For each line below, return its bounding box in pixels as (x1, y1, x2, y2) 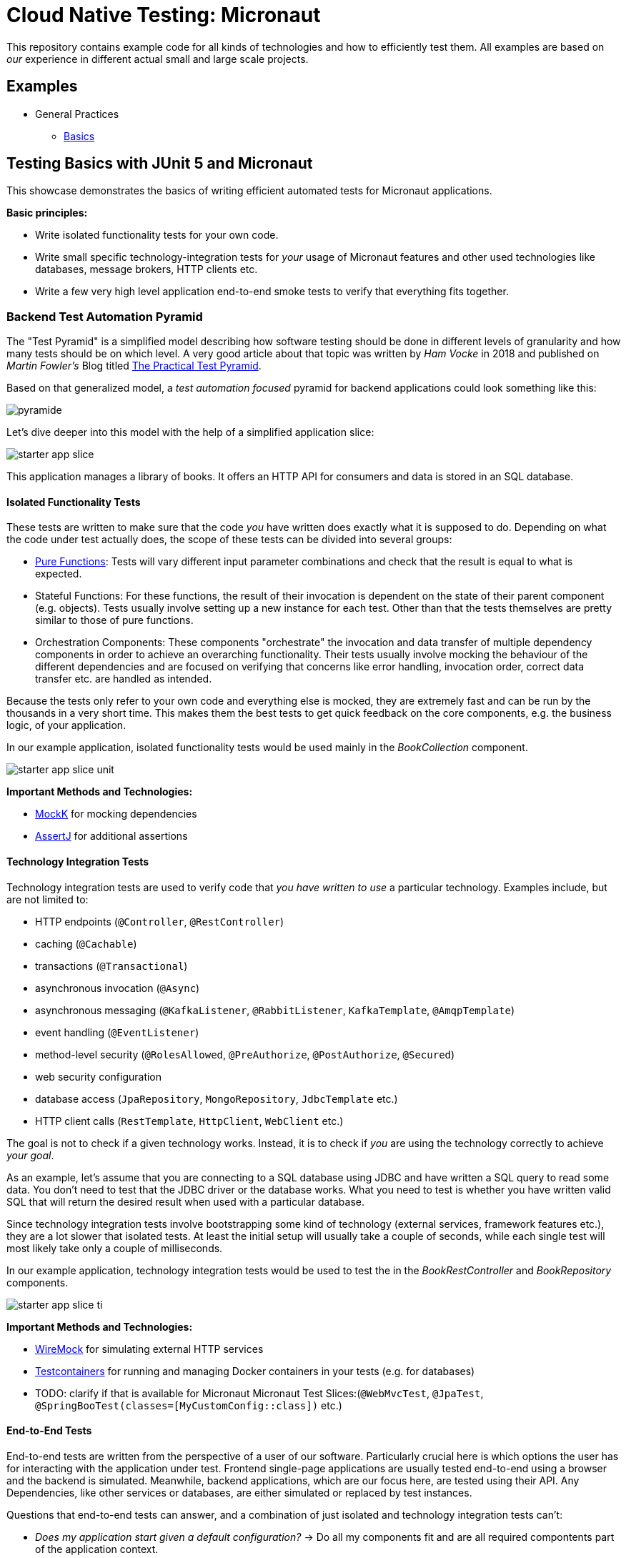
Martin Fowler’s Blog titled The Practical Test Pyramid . (6, 359, 262, 372)
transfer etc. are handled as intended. (35, 673, 212, 685)
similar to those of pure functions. (35, 614, 194, 627)
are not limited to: (6, 893, 89, 905)
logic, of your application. (6, 719, 126, 732)
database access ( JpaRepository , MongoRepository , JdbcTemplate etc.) (35, 1092, 398, 1105)
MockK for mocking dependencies (35, 808, 197, 820)
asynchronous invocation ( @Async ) (35, 981, 200, 994)
